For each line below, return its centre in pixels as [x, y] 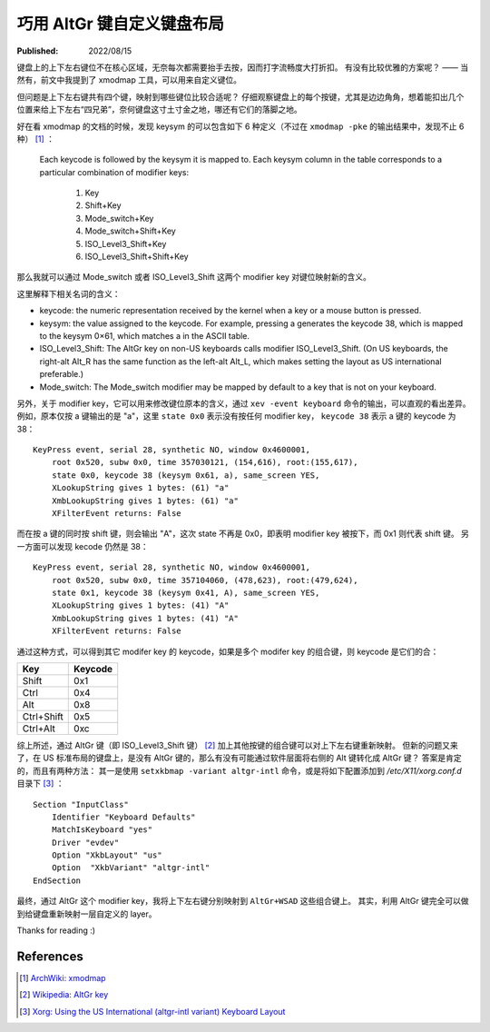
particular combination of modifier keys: [114, 172]
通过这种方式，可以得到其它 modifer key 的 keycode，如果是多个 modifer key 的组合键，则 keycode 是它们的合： [228, 651]
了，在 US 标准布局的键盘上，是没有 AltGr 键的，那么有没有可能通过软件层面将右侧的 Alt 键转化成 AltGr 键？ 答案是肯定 [239, 758]
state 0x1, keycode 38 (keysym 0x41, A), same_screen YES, [186, 593]
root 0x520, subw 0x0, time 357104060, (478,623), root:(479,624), [205, 580]
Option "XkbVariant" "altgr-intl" [131, 868]
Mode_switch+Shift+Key [130, 231]
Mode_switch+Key [119, 218]
